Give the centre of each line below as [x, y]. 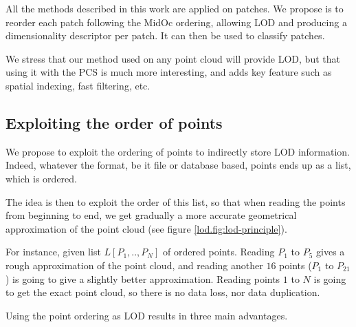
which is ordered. [41, 178]
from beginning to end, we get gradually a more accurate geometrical [151, 215]
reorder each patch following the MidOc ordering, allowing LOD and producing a [176, 22]
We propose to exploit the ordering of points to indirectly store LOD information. [178, 151]
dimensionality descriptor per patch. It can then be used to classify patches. [165, 35]
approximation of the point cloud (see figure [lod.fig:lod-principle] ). [146, 228]
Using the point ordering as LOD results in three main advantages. [147, 315]
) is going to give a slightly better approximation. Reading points [143, 278]
